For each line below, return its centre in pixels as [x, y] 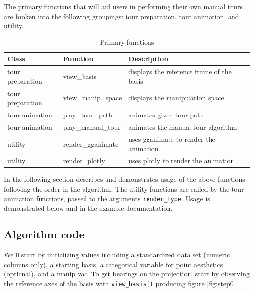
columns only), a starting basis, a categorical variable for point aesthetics [114, 264]
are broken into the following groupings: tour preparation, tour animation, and [122, 16]
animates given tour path [166, 115]
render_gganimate [91, 144]
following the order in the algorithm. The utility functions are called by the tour [124, 188]
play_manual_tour [92, 127]
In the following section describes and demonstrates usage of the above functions [125, 179]
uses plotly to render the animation [181, 161]
